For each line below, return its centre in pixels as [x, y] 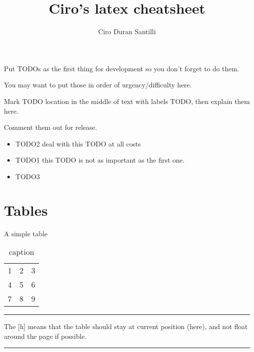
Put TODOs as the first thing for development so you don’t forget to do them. [122, 68]
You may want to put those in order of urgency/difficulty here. [98, 85]
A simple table [26, 233]
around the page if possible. [45, 336]
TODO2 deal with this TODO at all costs [78, 143]
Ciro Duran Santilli [127, 31]
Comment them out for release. [51, 127]
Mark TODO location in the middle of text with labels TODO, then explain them [127, 101]
